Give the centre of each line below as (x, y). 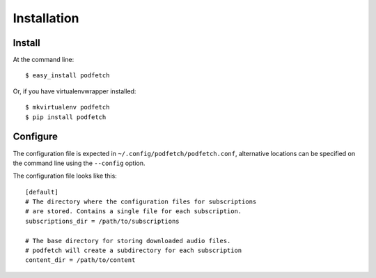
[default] (42, 192)
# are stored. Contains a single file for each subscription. (134, 211)
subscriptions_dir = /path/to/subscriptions (103, 221)
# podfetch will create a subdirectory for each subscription (134, 250)
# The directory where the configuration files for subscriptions (141, 202)
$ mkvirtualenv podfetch (68, 107)
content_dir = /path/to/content (80, 260)
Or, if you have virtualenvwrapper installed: (75, 91)
